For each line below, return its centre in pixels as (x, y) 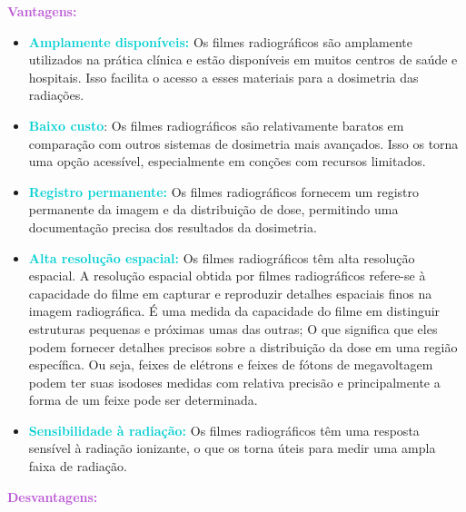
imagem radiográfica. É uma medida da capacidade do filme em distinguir (234, 311)
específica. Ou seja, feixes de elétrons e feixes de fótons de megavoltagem (231, 364)
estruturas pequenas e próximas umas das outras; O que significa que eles (233, 328)
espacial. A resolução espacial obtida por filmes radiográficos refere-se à (227, 276)
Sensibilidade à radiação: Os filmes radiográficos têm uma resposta (224, 430)
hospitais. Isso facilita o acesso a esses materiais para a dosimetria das (223, 77)
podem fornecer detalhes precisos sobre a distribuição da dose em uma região (243, 346)
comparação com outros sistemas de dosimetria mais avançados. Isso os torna (243, 143)
